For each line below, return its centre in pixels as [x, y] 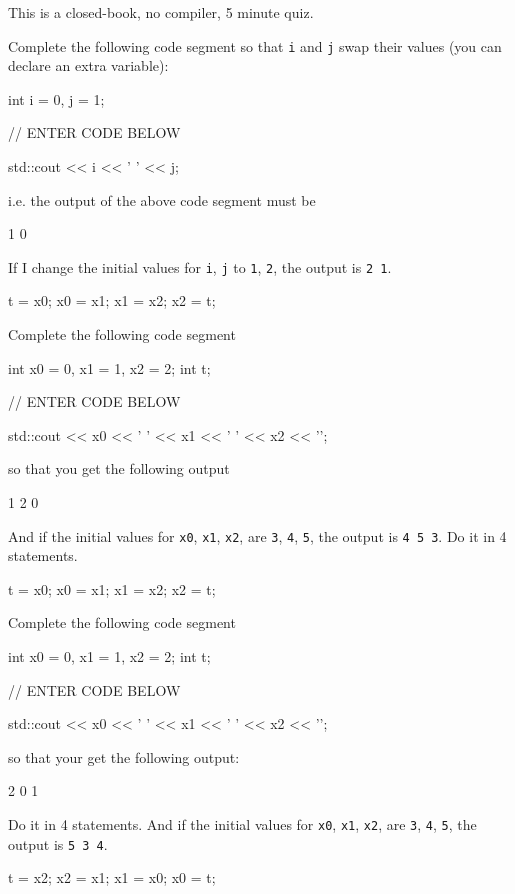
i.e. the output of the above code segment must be [162, 199]
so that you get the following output [119, 468]
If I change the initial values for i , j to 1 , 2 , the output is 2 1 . [200, 266]
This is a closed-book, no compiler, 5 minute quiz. [161, 12]
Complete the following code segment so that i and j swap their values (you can [255, 45]
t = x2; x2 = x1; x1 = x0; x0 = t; [112, 877]
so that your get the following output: [124, 756]
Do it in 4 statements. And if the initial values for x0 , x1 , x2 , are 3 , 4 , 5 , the [242, 824]
